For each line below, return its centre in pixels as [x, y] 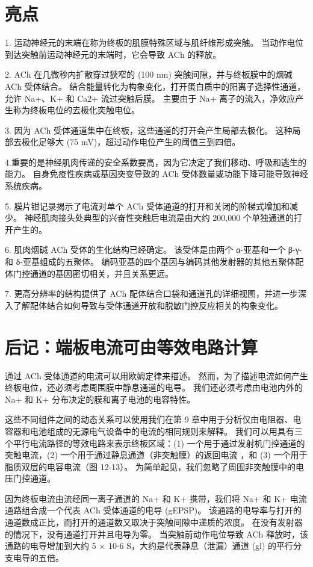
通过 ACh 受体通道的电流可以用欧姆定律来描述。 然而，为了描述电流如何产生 [156, 375]
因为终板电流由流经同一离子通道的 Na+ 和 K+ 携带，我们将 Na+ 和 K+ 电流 [156, 498]
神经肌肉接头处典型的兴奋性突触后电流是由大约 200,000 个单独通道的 [159, 218]
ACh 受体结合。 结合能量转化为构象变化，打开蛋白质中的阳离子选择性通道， [155, 86]
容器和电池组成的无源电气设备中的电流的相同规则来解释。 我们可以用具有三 [154, 431]
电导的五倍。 [38, 557]
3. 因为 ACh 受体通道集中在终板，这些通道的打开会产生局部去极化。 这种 [149, 130]
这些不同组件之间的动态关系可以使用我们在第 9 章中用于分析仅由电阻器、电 [153, 419]
